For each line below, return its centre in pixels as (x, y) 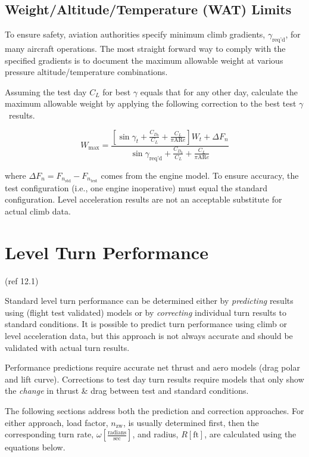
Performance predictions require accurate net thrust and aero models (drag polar (152, 367)
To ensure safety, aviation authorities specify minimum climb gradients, (135, 34)
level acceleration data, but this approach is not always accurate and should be (149, 336)
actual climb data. (38, 211)
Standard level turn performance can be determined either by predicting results (149, 301)
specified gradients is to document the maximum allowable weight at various (144, 60)
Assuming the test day (46, 91)
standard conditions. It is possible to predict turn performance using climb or (146, 324)
